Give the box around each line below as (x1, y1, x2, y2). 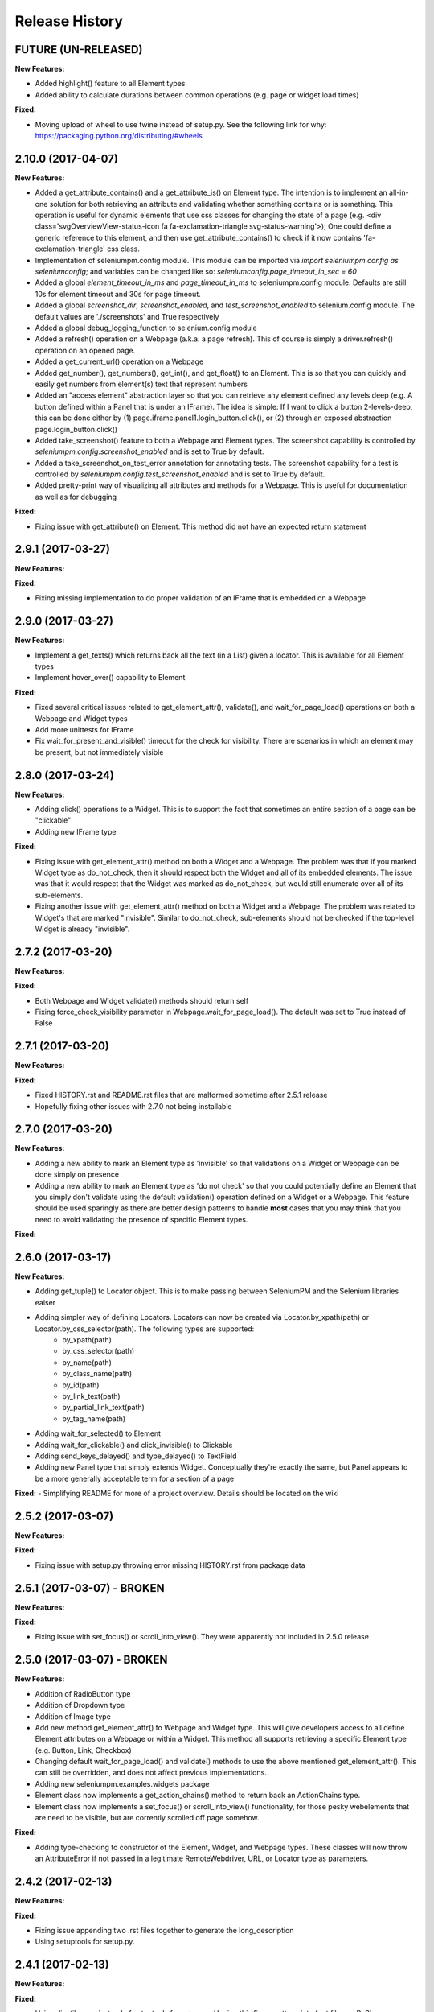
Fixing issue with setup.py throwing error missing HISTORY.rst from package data (35, 1560, 305, 1569)
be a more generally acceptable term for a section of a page (35, 1474, 235, 1483)
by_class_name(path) (62, 1369, 133, 1379)
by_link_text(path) (62, 1391, 121, 1400)
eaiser (35, 1297, 56, 1307)
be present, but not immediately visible (35, 747, 164, 757)
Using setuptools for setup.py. (35, 1936, 135, 1947)
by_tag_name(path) (62, 1413, 126, 1424)
